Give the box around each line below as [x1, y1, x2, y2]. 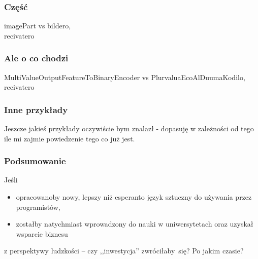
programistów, [16, 201, 60, 212]
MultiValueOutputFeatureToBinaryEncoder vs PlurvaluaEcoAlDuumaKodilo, [4, 71, 245, 82]
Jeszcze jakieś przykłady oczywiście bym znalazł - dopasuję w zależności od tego [4, 123, 254, 134]
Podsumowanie [4, 155, 66, 167]
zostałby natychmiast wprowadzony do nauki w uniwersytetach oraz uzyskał [16, 218, 253, 229]
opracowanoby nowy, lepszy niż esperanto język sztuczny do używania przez [16, 192, 252, 202]
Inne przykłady [4, 103, 68, 116]
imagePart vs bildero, [4, 20, 71, 31]
